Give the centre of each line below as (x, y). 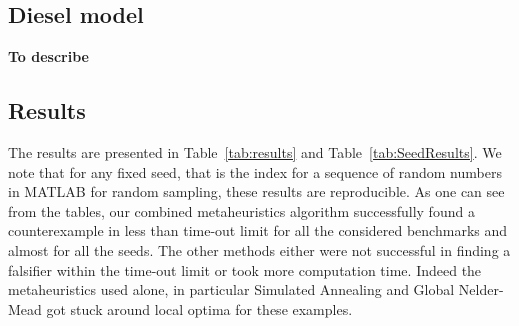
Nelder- (481, 289)
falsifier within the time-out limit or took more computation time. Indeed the (245, 269)
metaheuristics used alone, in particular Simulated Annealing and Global (231, 289)
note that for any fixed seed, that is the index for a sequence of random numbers (255, 171)
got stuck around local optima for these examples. (199, 308)
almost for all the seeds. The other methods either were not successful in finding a (259, 249)
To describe (48, 56)
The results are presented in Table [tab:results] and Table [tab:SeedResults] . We (255, 152)
